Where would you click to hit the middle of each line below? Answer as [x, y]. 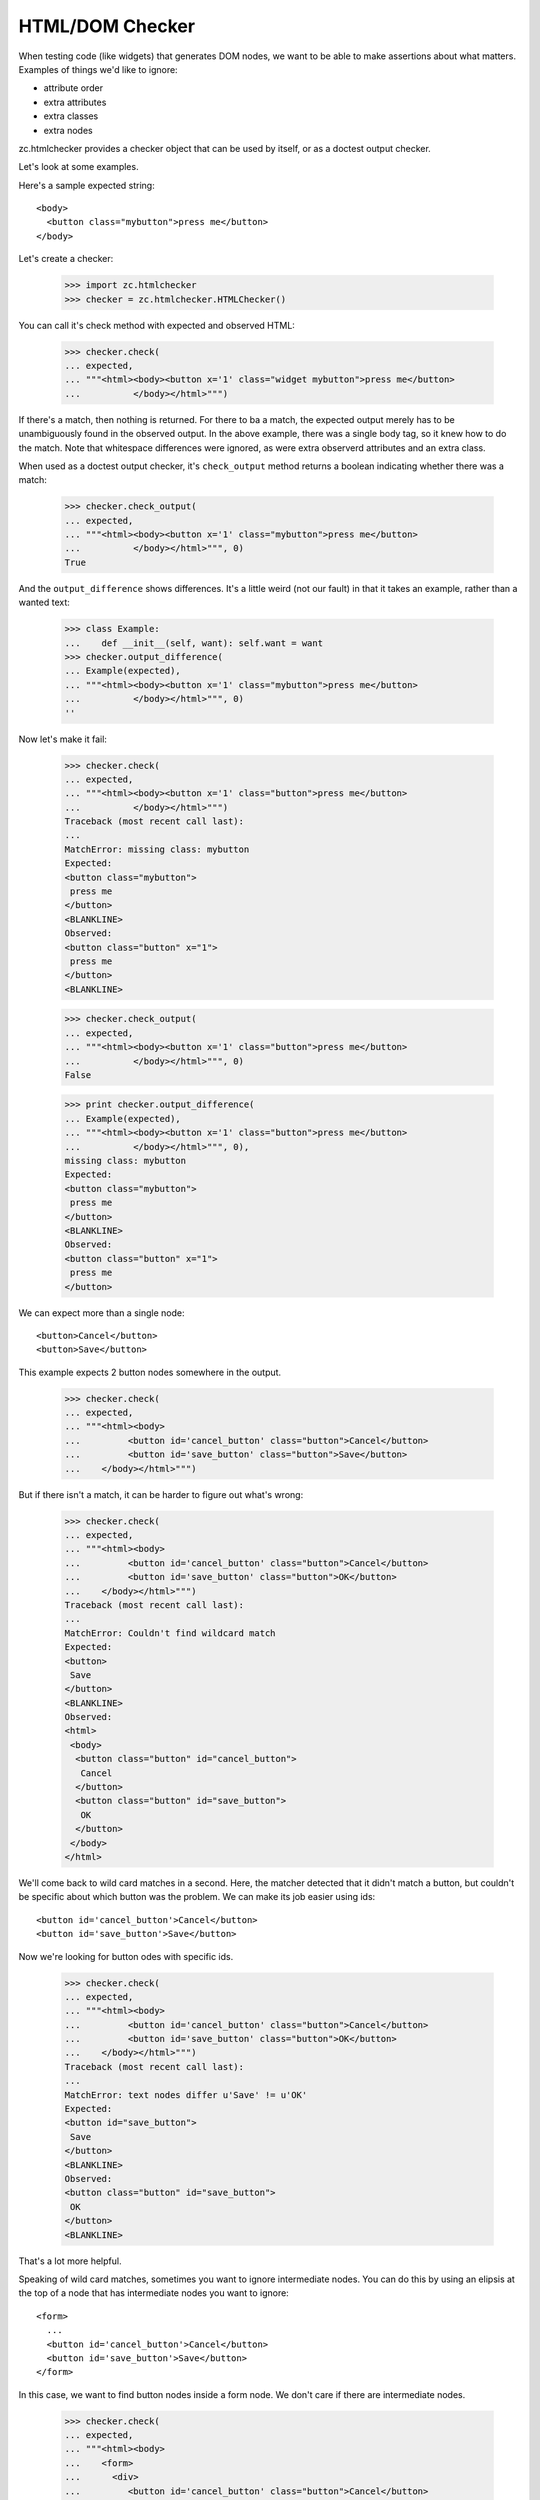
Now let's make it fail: [62, 739]
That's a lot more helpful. [70, 2261]
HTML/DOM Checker [106, 26]
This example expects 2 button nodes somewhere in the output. [150, 1372]
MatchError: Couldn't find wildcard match [170, 1633]
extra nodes [68, 130]
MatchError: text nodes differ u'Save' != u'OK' [186, 2094]
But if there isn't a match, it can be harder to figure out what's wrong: [161, 1494]
